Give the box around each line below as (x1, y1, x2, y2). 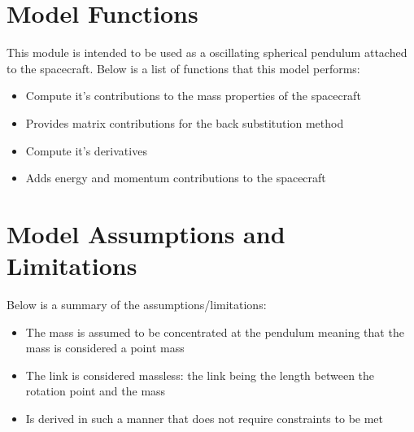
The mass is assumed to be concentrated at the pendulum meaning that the (25, 323, 404, 340)
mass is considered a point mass (25, 339, 185, 356)
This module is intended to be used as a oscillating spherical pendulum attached (7, 44, 407, 61)
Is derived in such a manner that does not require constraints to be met (25, 409, 384, 426)
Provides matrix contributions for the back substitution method (25, 114, 344, 131)
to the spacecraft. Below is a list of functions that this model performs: (7, 59, 360, 76)
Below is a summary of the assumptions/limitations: (7, 296, 267, 312)
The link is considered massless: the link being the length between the (25, 366, 375, 383)
